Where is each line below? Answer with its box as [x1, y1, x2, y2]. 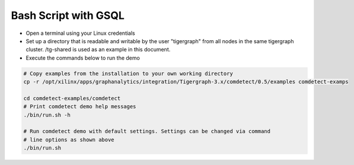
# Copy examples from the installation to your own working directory [23, 70, 234, 77]
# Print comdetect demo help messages [23, 103, 136, 110]
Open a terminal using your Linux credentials [25, 30, 136, 37]
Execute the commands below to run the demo [25, 54, 141, 62]
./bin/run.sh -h [23, 111, 71, 118]
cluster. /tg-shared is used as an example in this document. [25, 46, 171, 53]
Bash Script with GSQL [11, 9, 125, 22]
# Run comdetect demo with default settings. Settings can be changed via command [23, 128, 271, 135]
